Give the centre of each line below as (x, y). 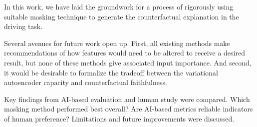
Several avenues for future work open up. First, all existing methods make (117, 43)
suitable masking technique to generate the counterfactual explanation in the (122, 16)
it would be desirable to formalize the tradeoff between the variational (111, 72)
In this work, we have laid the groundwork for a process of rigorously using (119, 6)
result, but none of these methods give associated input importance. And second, (128, 62)
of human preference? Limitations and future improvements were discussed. (119, 118)
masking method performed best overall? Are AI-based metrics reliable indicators (128, 109)
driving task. (23, 26)
